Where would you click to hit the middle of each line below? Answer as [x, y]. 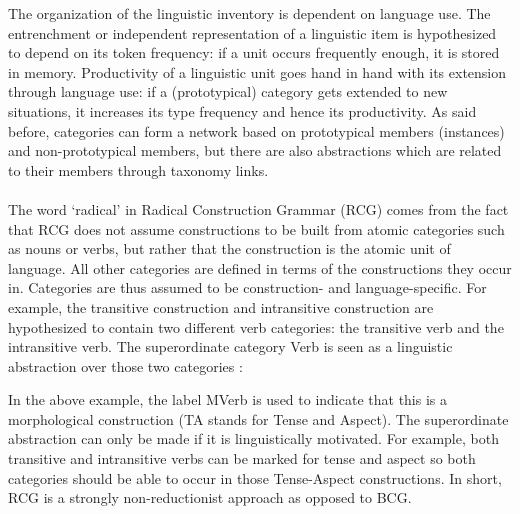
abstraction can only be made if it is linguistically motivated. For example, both [253, 438]
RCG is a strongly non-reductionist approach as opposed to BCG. [210, 497]
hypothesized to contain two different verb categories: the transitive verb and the [256, 326]
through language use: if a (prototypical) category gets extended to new [228, 91]
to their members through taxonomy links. [138, 169]
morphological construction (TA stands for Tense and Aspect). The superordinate [258, 418]
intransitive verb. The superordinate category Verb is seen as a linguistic [230, 346]
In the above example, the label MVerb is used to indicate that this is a [227, 399]
